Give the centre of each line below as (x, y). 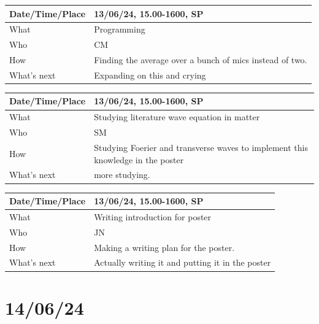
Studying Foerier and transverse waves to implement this (201, 147)
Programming (120, 29)
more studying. (122, 175)
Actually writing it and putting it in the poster (183, 262)
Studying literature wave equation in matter (177, 117)
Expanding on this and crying (150, 75)
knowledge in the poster (139, 159)
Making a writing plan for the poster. (164, 247)
